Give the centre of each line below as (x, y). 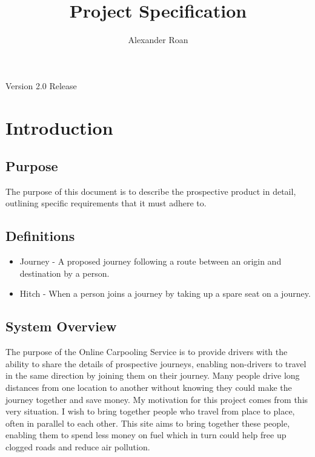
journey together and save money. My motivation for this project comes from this (157, 399)
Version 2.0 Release (41, 85)
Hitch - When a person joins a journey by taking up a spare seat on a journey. (165, 293)
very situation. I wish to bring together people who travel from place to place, (150, 411)
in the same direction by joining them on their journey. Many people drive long (153, 375)
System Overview (61, 326)
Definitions (40, 236)
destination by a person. (65, 273)
